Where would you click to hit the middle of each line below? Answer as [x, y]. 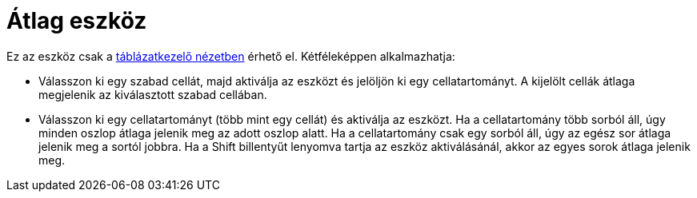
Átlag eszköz [77, 21]
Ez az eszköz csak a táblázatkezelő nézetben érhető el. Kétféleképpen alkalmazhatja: [231, 56]
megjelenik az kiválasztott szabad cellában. [153, 94]
